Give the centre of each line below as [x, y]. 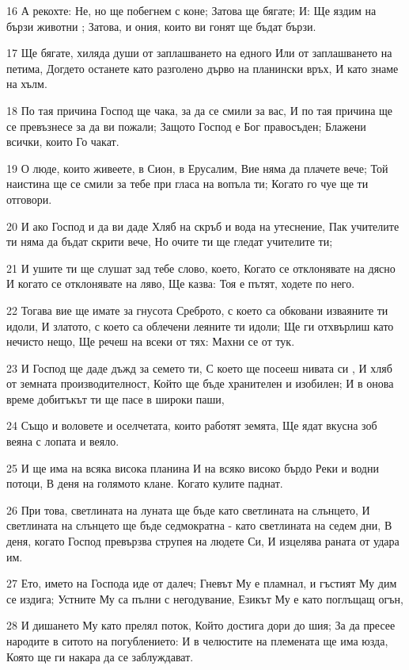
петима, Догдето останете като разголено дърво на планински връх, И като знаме [203, 68]
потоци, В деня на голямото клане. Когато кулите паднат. [145, 483]
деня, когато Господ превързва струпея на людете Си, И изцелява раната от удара [203, 541]
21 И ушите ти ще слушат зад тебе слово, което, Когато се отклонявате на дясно [201, 268]
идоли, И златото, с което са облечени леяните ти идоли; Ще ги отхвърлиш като [200, 325]
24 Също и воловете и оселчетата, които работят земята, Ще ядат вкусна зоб [192, 425]
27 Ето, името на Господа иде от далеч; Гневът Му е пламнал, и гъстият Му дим [202, 583]
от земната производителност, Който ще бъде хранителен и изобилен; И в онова [200, 383]
